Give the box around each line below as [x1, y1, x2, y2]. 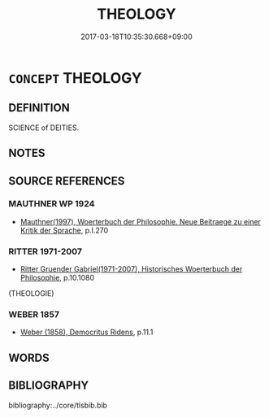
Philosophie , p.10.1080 [20, 273, 95, 283]
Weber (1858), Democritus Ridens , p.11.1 [20, 327, 154, 337]
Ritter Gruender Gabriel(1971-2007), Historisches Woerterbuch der [20, 264, 243, 274]
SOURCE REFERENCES [8, 174, 125, 188]
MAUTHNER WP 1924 [8, 198, 95, 210]
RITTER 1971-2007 [8, 246, 83, 257]
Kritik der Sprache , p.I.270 [20, 225, 109, 235]
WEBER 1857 [8, 309, 59, 320]
